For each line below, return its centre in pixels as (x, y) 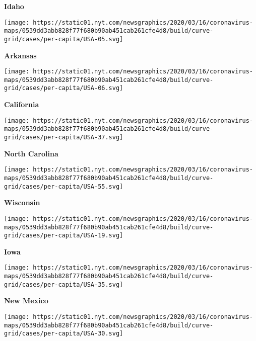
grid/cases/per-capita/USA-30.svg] (64, 334)
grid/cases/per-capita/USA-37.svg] (64, 138)
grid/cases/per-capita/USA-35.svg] (64, 284)
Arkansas (20, 55)
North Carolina (31, 153)
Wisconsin (22, 202)
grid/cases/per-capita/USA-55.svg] (64, 186)
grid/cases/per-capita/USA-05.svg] (64, 39)
